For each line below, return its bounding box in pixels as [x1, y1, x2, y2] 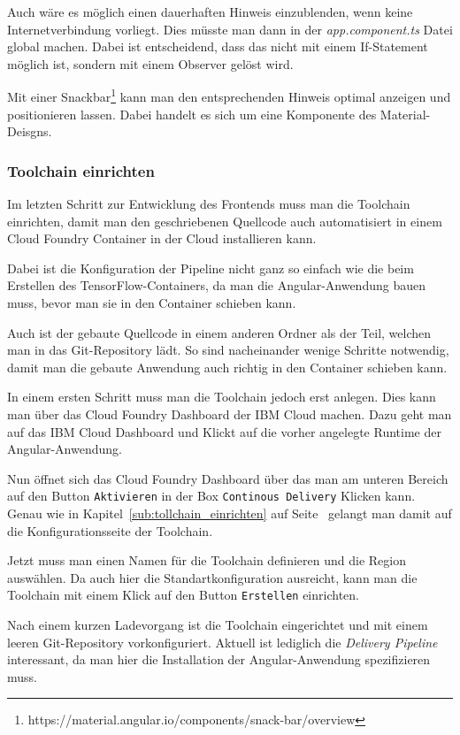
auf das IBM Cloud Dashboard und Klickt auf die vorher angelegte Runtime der [7, 422, 441, 440]
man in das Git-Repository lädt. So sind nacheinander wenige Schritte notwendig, [7, 341, 449, 359]
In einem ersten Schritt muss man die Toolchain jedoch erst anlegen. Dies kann [7, 387, 436, 406]
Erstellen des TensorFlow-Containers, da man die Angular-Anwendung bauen [7, 276, 425, 295]
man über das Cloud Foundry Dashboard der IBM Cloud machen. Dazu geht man [7, 404, 452, 423]
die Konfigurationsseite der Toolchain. [7, 521, 213, 540]
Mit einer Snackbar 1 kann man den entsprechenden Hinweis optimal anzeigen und [7, 85, 451, 106]
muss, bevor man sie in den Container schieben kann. [7, 294, 296, 311]
